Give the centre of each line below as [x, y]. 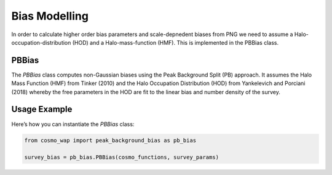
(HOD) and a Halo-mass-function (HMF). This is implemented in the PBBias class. [176, 42]
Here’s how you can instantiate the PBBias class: [73, 124]
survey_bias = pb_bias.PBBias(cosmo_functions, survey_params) [122, 157]
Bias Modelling [50, 16]
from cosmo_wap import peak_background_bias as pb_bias [110, 140]
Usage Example [42, 109]
